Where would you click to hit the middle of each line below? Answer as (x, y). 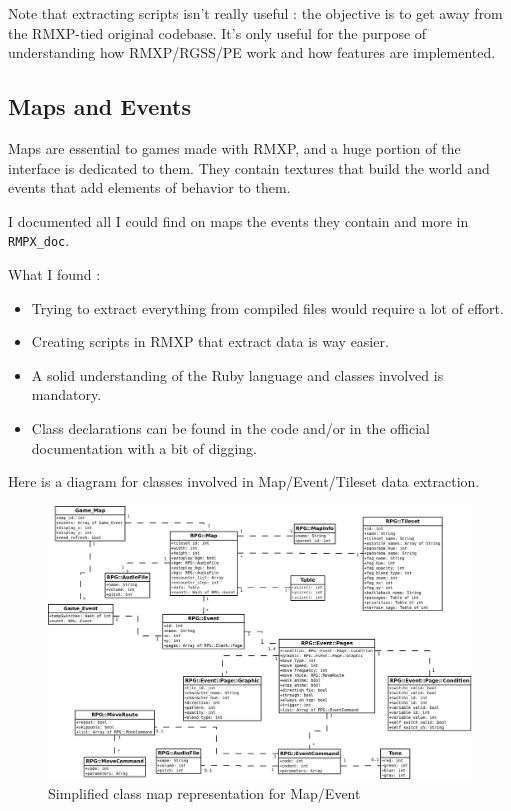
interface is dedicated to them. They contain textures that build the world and (249, 167)
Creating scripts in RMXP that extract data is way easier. (210, 341)
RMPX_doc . (39, 240)
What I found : (54, 274)
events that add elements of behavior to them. (149, 187)
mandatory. (66, 394)
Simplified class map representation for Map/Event (204, 793)
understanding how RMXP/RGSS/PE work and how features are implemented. (252, 52)
